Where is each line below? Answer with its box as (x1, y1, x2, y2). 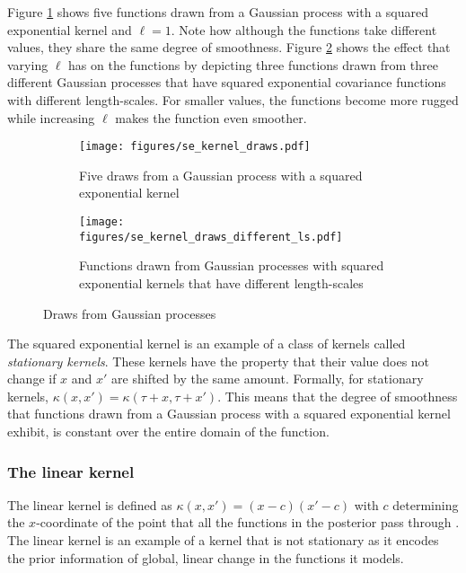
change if (7, 369, 57, 388)
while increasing (7, 108, 95, 127)
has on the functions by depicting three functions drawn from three (68, 55, 438, 74)
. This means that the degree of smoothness (217, 386, 458, 405)
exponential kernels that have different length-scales (79, 273, 364, 292)
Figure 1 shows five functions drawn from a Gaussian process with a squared (7, 3, 428, 21)
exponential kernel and (7, 20, 132, 39)
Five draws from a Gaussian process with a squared (79, 165, 363, 184)
